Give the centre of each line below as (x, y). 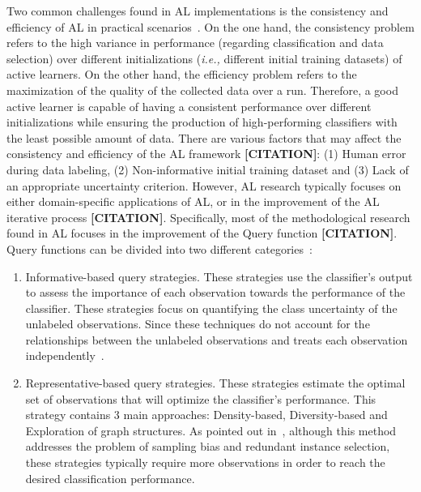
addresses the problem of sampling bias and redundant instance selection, (208, 446)
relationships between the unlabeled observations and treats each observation (217, 339)
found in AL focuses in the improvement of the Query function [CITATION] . (202, 233)
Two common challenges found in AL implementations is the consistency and (198, 11)
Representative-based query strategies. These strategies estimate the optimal (215, 383)
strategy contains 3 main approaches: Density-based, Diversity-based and (206, 415)
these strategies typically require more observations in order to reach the (205, 462)
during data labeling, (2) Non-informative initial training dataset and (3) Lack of (208, 169)
